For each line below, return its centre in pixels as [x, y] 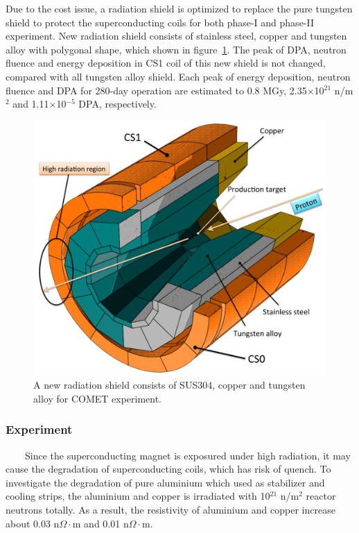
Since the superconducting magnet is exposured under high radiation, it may [187, 455]
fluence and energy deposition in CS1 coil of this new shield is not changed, [166, 63]
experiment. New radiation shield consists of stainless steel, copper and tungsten [176, 36]
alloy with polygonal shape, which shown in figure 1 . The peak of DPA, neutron [176, 49]
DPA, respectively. [117, 104]
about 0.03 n [33, 523]
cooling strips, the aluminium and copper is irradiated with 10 [138, 496]
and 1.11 [31, 104]
